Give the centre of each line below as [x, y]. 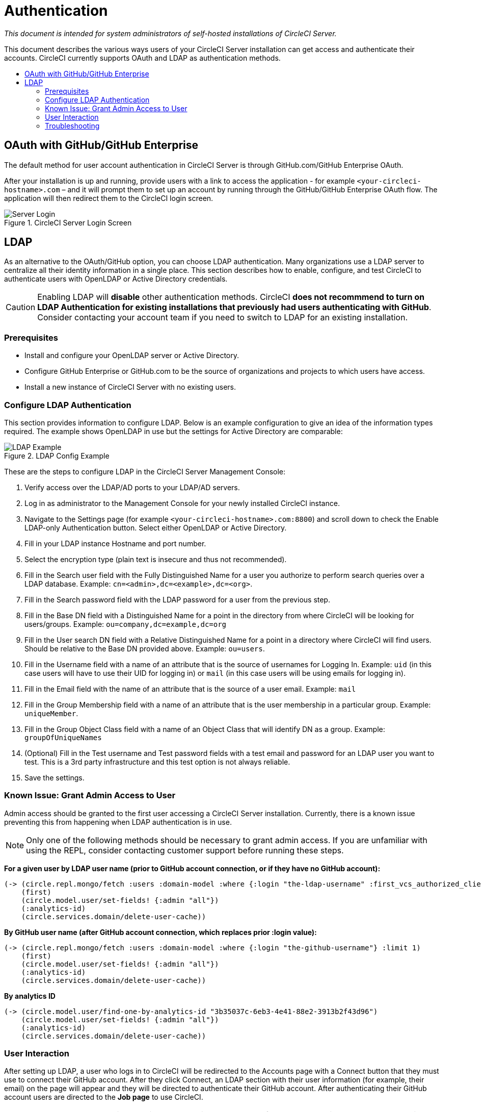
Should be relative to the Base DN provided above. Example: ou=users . [145, 648]
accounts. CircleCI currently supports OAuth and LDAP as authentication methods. [142, 58]
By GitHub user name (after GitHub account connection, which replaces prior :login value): [161, 932]
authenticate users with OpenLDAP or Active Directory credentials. [116, 279]
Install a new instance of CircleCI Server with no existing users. [130, 387]
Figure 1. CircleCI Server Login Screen [68, 222]
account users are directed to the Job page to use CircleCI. [104, 1097]
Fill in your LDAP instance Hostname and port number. [115, 543]
